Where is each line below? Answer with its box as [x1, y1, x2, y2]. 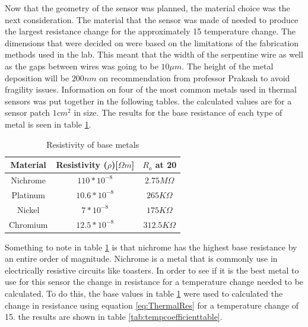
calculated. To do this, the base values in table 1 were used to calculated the [5, 287, 283, 299]
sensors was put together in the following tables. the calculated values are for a [5, 94, 292, 107]
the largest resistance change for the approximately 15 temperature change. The [5, 25, 296, 37]
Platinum [11, 188, 45, 201]
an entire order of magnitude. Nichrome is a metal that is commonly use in [5, 252, 278, 265]
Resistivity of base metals [46, 138, 139, 150]
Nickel [17, 203, 40, 215]
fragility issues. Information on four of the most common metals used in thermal [5, 83, 297, 96]
